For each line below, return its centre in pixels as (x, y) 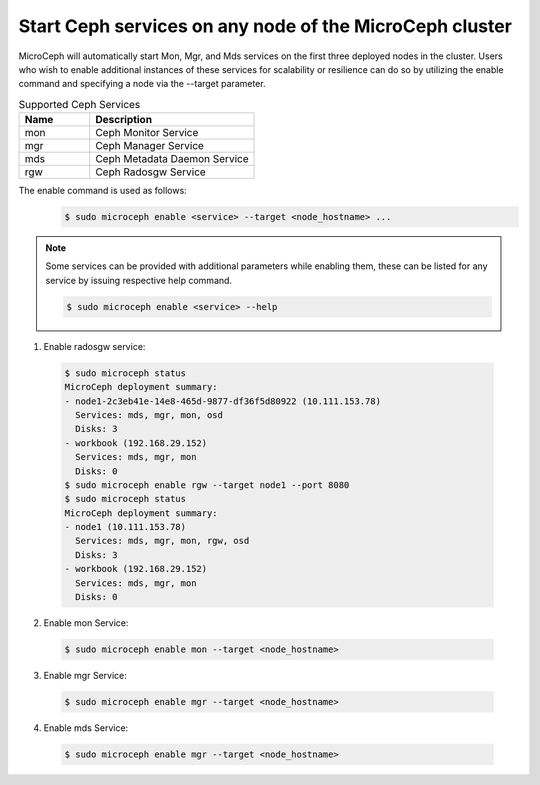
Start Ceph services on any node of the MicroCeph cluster (265, 26)
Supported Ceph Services (79, 104)
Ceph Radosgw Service (151, 172)
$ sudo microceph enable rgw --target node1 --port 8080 (207, 484)
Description (124, 120)
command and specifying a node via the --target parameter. (142, 84)
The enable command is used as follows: (102, 191)
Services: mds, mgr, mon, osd (149, 414)
